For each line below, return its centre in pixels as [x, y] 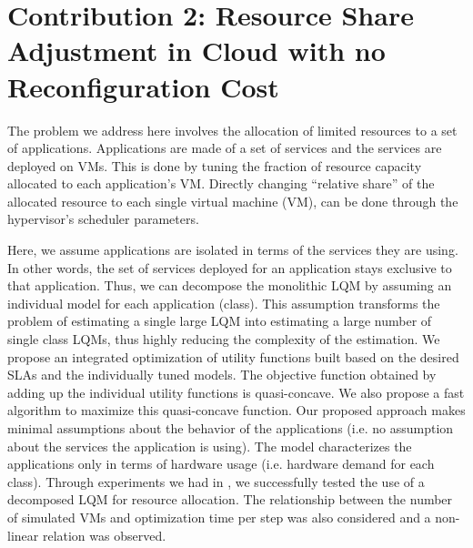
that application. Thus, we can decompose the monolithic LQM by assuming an [230, 285]
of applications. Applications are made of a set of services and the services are [225, 148]
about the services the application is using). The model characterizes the [210, 446]
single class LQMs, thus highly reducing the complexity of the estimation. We [224, 339]
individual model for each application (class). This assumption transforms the [224, 303]
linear [23, 535]
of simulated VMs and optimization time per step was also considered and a [219, 517]
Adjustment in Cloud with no [196, 51]
